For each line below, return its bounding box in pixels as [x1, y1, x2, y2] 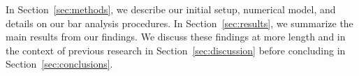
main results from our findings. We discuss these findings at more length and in [6, 29, 346, 44]
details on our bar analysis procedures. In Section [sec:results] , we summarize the [6, 15, 353, 30]
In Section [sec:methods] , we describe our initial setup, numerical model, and [6, 2, 336, 16]
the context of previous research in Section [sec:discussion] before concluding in [6, 43, 346, 57]
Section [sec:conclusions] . [6, 56, 113, 71]
